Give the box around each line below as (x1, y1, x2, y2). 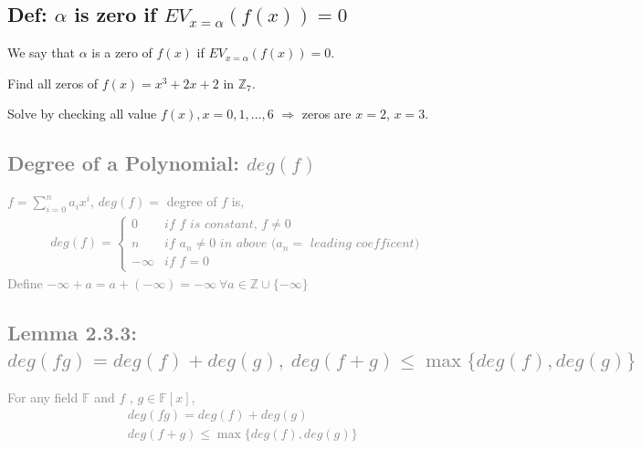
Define (7, 273, 43, 292)
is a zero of (91, 43, 153, 62)
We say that (7, 43, 75, 62)
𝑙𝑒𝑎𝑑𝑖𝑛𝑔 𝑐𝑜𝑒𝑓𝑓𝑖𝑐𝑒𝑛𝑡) (310, 237, 420, 251)
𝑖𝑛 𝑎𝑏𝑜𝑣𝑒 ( (219, 237, 277, 251)
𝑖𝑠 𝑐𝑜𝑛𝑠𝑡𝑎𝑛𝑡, (190, 218, 258, 232)
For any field (7, 387, 79, 406)
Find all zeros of (7, 73, 99, 92)
